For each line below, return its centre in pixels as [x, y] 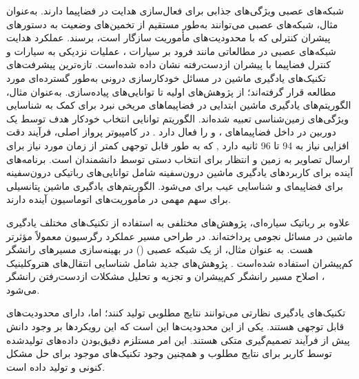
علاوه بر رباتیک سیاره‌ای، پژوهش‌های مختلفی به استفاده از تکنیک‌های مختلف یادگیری [178, 222]
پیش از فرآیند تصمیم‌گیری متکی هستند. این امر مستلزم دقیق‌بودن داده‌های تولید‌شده [178, 339]
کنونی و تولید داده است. [56, 366]
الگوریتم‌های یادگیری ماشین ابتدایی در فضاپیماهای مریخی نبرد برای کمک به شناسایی [179, 105]
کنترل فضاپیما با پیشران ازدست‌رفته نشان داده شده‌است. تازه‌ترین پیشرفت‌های [168, 64]
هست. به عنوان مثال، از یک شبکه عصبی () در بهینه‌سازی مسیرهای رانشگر [160, 249]
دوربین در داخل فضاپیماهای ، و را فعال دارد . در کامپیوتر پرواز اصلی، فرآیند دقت [171, 132]
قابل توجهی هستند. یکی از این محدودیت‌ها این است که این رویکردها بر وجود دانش [175, 326]
